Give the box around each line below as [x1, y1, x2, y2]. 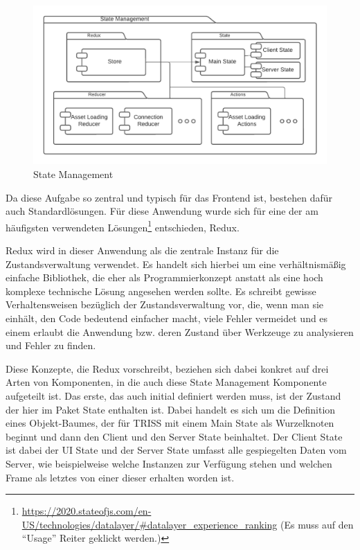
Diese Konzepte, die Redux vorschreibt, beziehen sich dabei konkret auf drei [6, 361, 329, 375]
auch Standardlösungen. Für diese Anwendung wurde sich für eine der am [6, 204, 318, 218]
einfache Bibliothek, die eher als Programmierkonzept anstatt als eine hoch [6, 270, 323, 285]
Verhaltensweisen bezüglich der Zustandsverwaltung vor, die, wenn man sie [6, 297, 324, 312]
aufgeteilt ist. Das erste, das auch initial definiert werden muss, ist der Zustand [6, 388, 341, 402]
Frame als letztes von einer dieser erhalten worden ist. [6, 470, 235, 484]
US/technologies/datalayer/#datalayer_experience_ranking [21, 517, 278, 531]
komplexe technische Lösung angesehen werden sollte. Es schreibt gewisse [6, 283, 316, 298]
